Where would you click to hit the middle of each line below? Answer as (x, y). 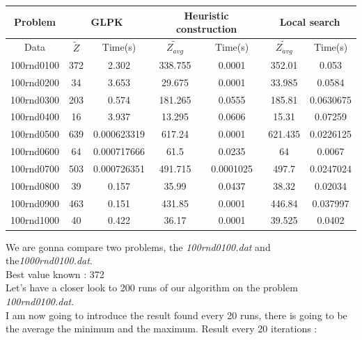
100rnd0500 (35, 134)
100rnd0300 (35, 99)
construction (206, 29)
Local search (310, 22)
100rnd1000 (35, 220)
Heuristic (206, 15)
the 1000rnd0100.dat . (49, 260)
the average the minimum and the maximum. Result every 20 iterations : (162, 329)
